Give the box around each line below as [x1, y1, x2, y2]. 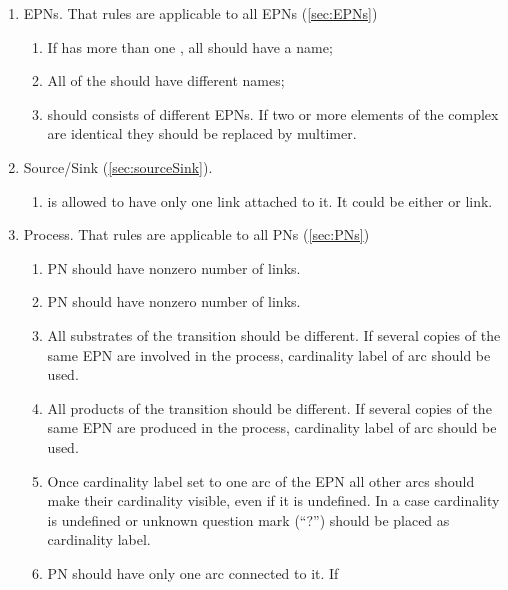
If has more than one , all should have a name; [47, 36, 333, 57]
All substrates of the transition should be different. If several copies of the [47, 324, 501, 345]
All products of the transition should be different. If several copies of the [47, 397, 492, 418]
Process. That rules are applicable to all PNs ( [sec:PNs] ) [23, 224, 370, 245]
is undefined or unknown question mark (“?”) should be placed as [47, 509, 450, 530]
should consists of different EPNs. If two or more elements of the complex [47, 103, 499, 124]
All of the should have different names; [47, 70, 285, 91]
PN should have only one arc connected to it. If [47, 562, 339, 583]
